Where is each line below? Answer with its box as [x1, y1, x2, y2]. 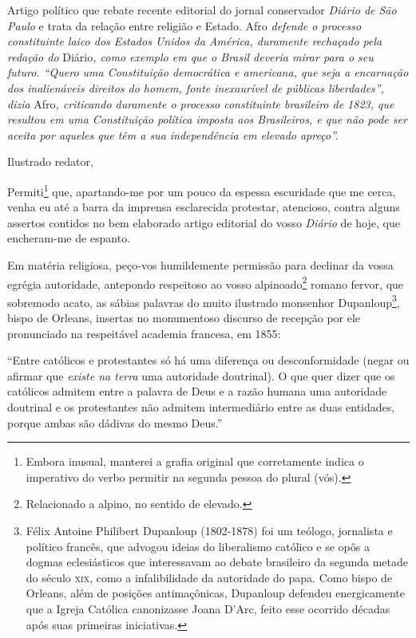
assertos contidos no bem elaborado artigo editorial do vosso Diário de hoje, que [7, 214, 400, 230]
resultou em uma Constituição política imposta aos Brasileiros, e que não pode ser [7, 111, 407, 128]
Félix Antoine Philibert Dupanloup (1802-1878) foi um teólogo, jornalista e [26, 522, 393, 538]
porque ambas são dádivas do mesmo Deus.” [7, 414, 223, 431]
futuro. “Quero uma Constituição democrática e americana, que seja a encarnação [7, 64, 409, 81]
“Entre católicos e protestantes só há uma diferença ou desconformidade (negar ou [7, 352, 410, 368]
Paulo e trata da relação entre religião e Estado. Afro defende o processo [7, 17, 362, 33]
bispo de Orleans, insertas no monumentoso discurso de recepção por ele [7, 309, 361, 326]
